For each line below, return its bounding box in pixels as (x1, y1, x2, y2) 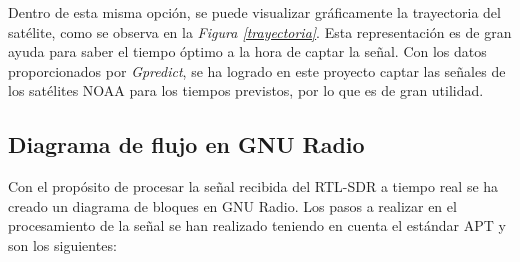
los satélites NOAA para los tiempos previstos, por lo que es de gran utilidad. (8, 80, 484, 101)
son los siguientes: (8, 234, 117, 255)
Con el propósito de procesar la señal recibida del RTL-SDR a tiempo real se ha (8, 176, 499, 197)
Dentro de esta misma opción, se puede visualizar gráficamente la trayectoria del (8, 2, 501, 22)
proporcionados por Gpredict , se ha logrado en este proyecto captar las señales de (8, 60, 506, 81)
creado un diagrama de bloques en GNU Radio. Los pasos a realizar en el (8, 195, 457, 216)
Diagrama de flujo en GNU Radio (8, 129, 365, 160)
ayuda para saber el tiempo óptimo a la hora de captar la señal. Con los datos (8, 41, 487, 62)
